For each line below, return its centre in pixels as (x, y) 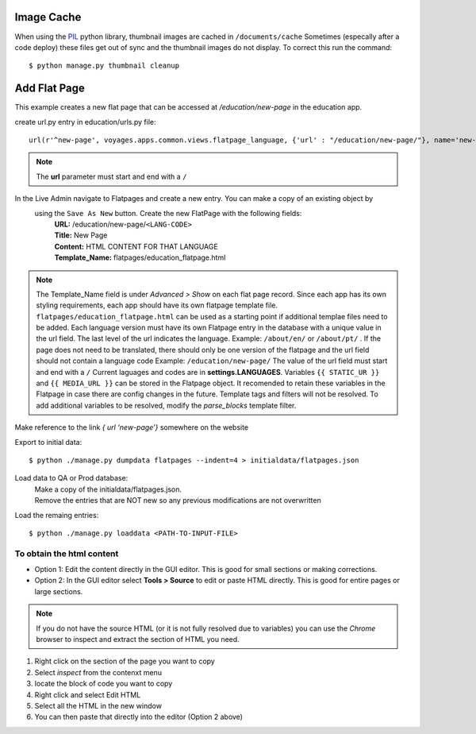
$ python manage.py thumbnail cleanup (104, 66)
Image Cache (48, 17)
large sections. (59, 591)
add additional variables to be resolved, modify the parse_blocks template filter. (166, 405)
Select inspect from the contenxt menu (98, 672)
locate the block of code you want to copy (104, 684)
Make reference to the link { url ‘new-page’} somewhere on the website (132, 427)
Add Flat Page (50, 89)
